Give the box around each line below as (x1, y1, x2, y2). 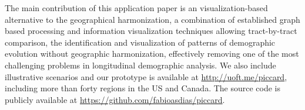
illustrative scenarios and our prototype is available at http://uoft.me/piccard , (5, 70, 287, 82)
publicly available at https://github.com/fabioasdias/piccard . (5, 93, 225, 105)
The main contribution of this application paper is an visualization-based (5, 2, 268, 13)
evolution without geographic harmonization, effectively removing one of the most (5, 47, 299, 60)
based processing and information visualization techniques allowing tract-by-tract (5, 25, 297, 37)
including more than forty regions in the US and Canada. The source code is (5, 82, 281, 94)
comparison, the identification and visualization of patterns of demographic (5, 36, 276, 48)
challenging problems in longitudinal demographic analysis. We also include (5, 59, 276, 71)
